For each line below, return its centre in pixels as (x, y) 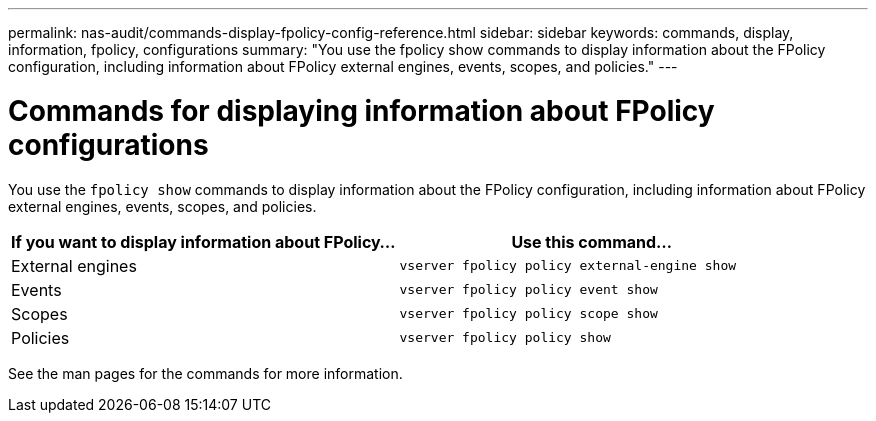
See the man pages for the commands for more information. (205, 373)
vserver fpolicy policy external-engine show (568, 265)
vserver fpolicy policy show (505, 337)
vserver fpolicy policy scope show (528, 313)
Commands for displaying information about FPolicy (361, 110)
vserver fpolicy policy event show (528, 289)
